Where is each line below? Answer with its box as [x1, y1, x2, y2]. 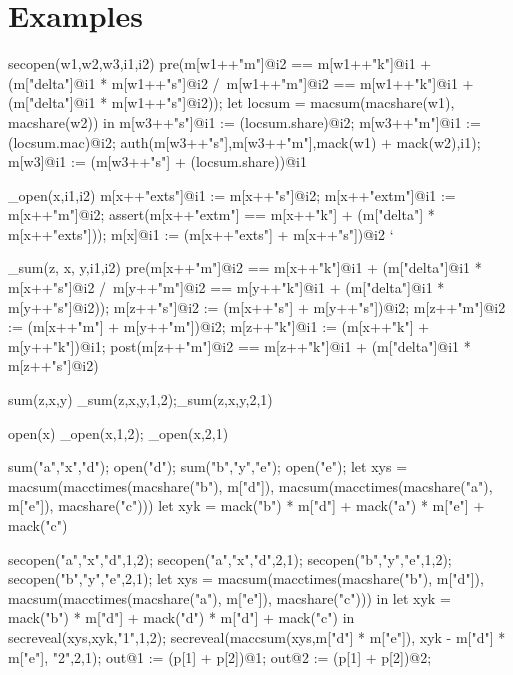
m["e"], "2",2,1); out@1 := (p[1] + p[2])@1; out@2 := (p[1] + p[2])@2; [8, 646, 432, 667]
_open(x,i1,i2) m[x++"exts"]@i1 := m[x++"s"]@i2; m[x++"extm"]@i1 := [8, 184, 456, 205]
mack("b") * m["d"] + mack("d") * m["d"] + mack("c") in [8, 607, 355, 628]
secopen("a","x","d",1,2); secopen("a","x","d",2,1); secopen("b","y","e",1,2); [8, 548, 452, 569]
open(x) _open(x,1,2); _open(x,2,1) [8, 422, 229, 443]
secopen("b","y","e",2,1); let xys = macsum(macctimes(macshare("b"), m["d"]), [8, 568, 484, 589]
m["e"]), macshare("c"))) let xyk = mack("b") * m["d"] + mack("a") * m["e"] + [8, 495, 485, 516]
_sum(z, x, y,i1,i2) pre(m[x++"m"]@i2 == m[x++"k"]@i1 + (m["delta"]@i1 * [8, 257, 482, 278]
